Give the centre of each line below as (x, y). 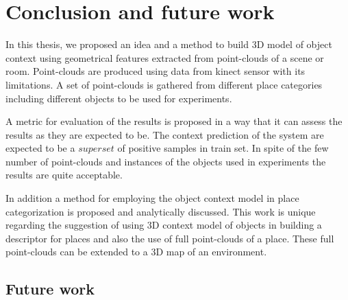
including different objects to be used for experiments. (119, 98)
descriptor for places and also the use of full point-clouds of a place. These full (170, 238)
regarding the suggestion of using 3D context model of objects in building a (164, 225)
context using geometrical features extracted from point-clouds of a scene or (165, 57)
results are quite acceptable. (64, 175)
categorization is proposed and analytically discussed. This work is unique (161, 211)
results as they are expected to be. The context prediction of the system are (165, 134)
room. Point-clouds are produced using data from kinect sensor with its (156, 71)
